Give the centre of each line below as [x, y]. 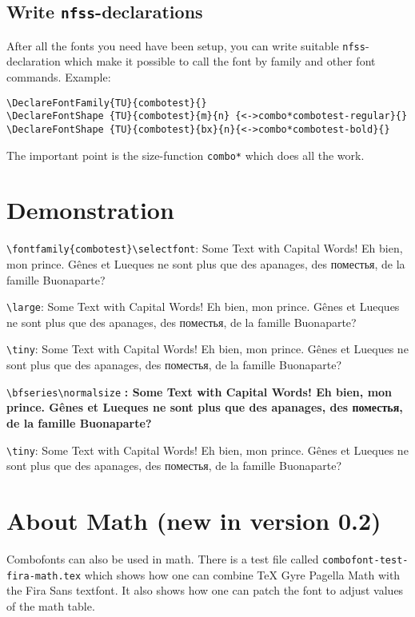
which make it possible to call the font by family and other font [220, 61]
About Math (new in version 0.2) [194, 520]
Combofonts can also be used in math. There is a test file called [163, 558]
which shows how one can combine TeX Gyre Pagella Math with [242, 574]
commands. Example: [59, 77]
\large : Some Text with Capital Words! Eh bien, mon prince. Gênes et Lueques [203, 307]
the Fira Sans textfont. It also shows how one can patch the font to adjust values [205, 590]
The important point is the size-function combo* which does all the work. [186, 155]
